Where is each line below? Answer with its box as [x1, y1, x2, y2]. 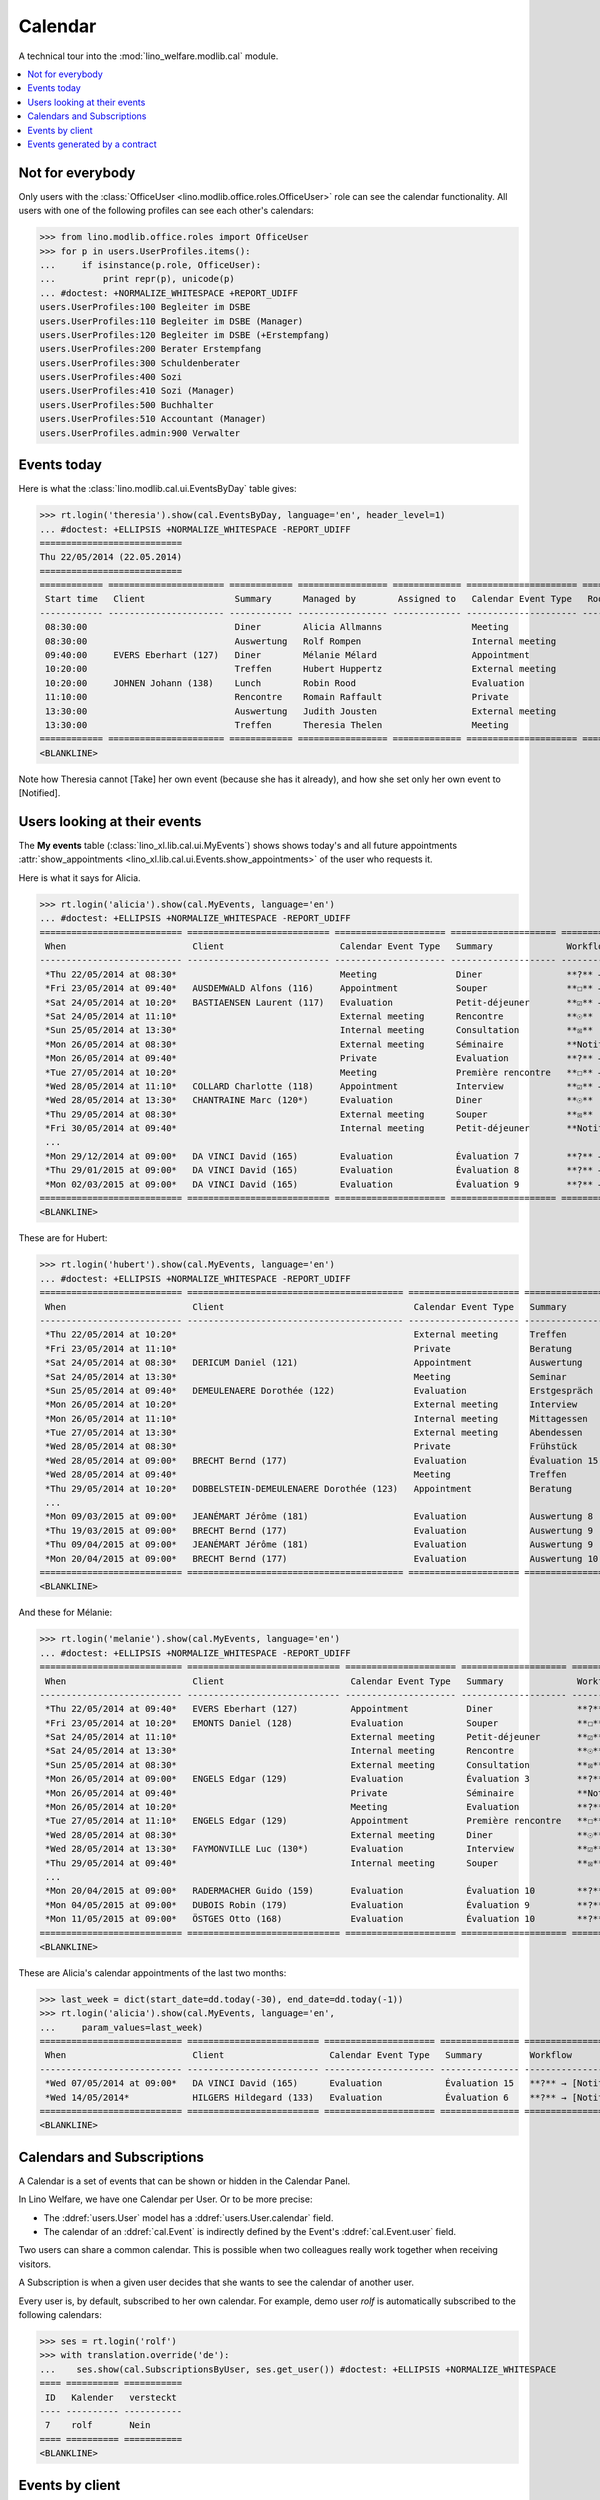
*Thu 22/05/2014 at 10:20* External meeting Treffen [45, 1329, 567, 1340]
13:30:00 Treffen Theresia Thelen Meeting [45, 719, 509, 730]
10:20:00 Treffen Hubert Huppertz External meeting [45, 663, 557, 675]
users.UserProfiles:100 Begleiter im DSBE [39, 301, 251, 313]
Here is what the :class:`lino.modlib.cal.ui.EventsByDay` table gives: [18, 483, 297, 495]
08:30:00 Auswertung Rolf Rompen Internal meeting [45, 635, 557, 647]
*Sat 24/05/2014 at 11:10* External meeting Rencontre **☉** [45, 1010, 594, 1022]
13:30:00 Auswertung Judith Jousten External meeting [45, 705, 557, 717]
